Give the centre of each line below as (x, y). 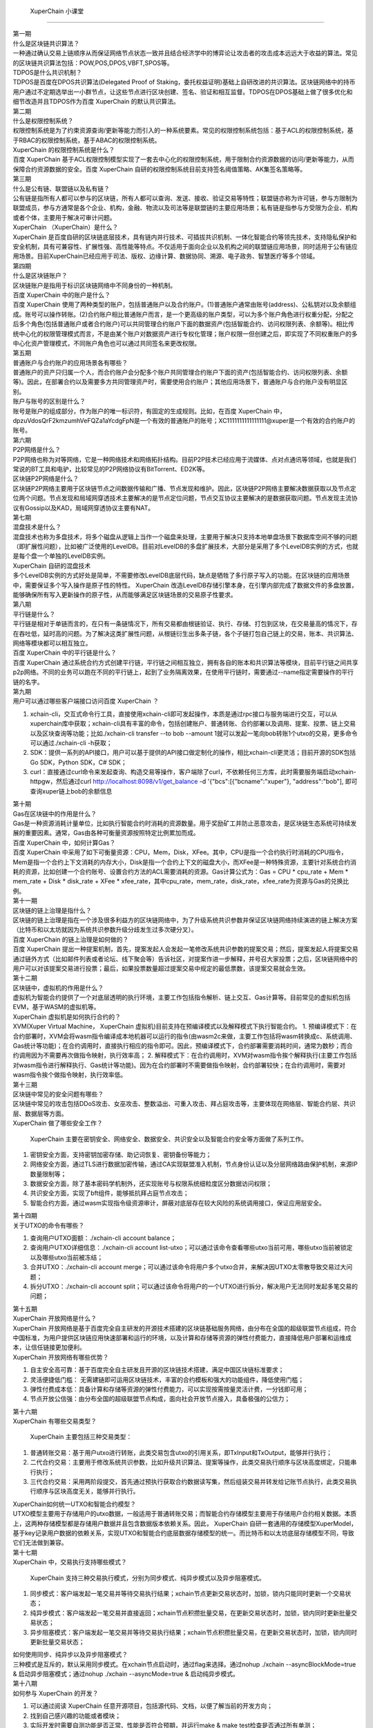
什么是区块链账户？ (40, 276)
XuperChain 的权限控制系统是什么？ (64, 150)
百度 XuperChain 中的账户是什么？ (61, 294)
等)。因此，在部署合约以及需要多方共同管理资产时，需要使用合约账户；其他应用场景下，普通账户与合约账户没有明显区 (180, 382)
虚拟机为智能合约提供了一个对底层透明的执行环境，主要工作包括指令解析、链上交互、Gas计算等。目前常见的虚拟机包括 (182, 997)
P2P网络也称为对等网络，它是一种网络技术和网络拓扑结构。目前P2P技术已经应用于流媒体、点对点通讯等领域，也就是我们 (184, 459)
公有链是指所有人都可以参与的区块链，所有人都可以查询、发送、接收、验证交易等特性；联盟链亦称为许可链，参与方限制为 (185, 198)
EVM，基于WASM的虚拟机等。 (56, 1007)
